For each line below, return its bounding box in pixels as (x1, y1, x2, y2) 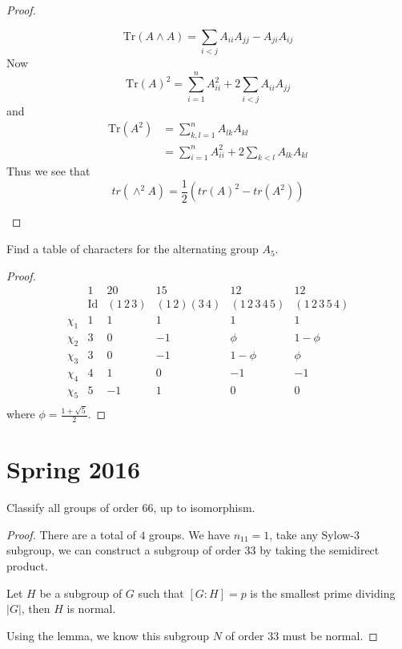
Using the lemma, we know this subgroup (6, 627, 210, 643)
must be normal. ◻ (282, 627, 378, 643)
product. (6, 557, 48, 574)
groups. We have (149, 526, 230, 542)
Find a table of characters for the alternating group (6, 240, 259, 257)
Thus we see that (6, 163, 90, 179)
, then (21, 600, 50, 617)
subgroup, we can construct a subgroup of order (6, 542, 241, 558)
